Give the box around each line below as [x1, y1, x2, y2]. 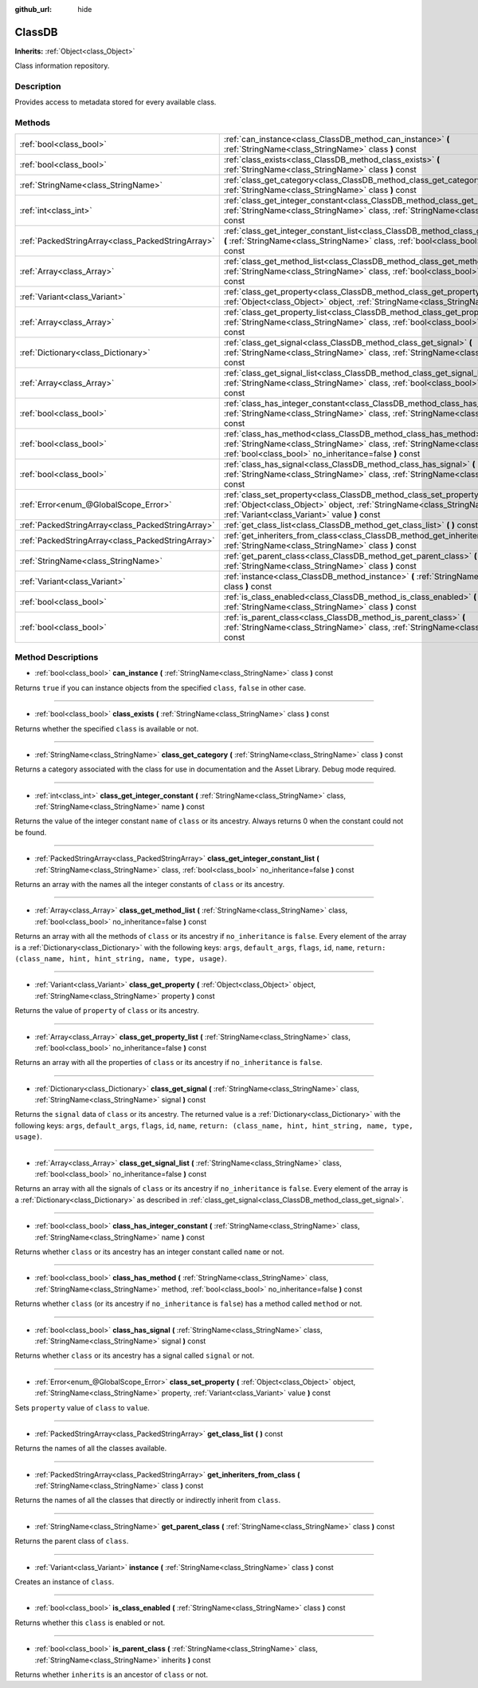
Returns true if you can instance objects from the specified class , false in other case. [14, 683, 307, 692]
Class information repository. [14, 61, 110, 71]
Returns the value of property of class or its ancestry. [14, 1006, 199, 1016]
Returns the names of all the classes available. [14, 1444, 167, 1453]
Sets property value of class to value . [14, 1402, 151, 1412]
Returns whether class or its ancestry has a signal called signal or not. [14, 1351, 255, 1360]
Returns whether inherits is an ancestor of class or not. [14, 1670, 209, 1679]
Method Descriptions [14, 651, 99, 662]
